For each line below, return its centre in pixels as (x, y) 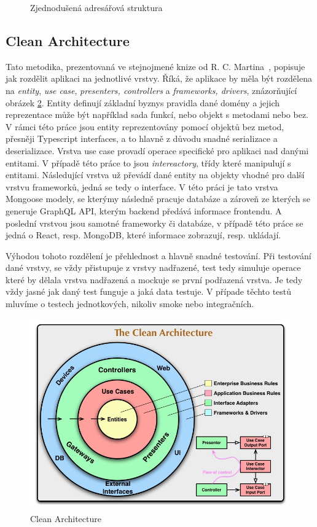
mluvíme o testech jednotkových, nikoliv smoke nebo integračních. (130, 304)
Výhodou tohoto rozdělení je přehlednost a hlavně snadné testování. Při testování (158, 255)
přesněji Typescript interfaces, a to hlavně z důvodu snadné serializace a (142, 139)
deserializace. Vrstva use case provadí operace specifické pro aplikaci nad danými (157, 150)
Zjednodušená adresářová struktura (96, 7)
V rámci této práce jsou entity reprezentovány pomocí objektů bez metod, (145, 126)
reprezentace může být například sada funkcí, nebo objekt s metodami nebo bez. (157, 115)
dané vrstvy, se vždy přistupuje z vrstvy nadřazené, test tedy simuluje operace (153, 267)
